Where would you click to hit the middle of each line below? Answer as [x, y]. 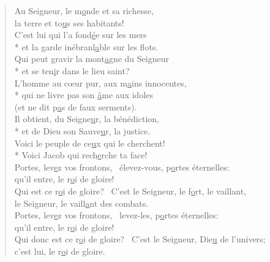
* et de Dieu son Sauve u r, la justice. [82, 130]
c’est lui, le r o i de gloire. [60, 251]
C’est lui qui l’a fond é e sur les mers [81, 35]
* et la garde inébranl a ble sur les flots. [86, 46]
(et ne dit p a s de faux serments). [76, 106]
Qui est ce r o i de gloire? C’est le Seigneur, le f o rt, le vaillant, [130, 191]
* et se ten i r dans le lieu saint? [72, 70]
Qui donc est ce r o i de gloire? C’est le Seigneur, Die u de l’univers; [140, 239]
